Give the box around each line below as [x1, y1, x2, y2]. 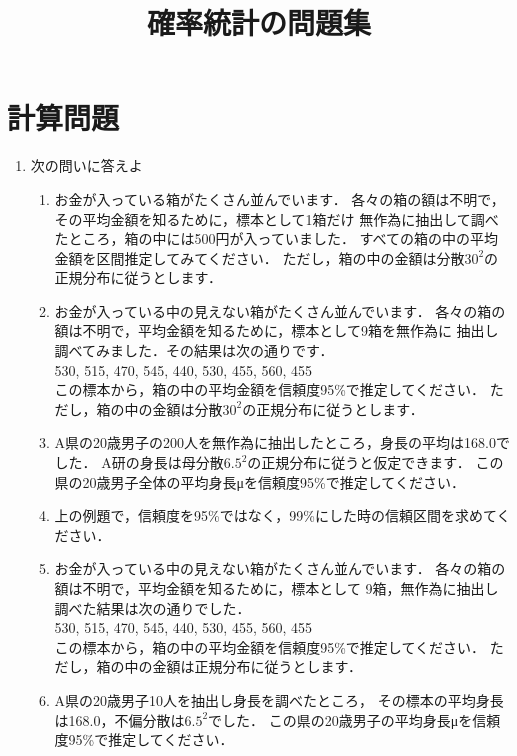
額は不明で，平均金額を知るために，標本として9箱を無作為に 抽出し [54, 320, 499, 341]
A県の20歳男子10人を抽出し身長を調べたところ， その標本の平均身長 [54, 689, 504, 710]
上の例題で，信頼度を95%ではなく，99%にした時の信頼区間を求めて [54, 505, 497, 526]
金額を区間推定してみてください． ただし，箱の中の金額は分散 [54, 247, 465, 268]
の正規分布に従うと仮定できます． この [247, 452, 504, 473]
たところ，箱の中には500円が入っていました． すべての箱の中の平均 [54, 228, 499, 249]
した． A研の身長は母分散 [54, 452, 224, 473]
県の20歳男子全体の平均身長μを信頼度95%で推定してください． [54, 471, 465, 492]
